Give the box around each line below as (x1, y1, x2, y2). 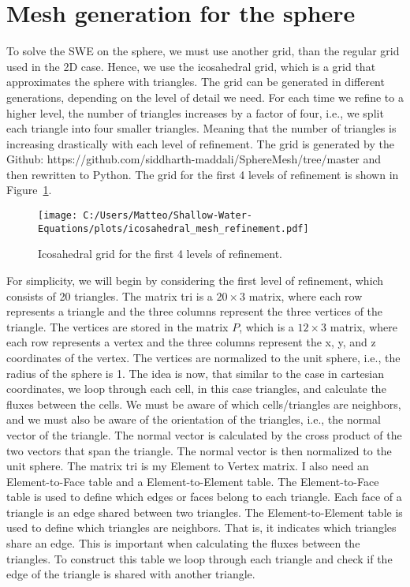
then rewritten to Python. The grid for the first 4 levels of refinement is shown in (6, 166, 399, 182)
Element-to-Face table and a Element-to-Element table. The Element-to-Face (6, 473, 379, 489)
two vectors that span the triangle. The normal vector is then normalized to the (6, 442, 392, 458)
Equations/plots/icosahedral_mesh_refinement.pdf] (38, 222, 309, 234)
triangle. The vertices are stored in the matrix (6, 318, 229, 335)
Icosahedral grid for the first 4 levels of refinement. (38, 245, 282, 262)
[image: (38, 210, 78, 222)
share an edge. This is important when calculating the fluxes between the (6, 535, 360, 551)
